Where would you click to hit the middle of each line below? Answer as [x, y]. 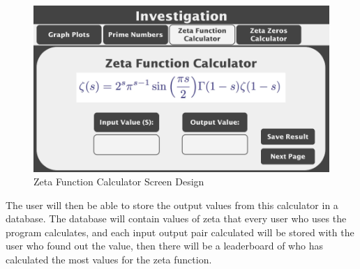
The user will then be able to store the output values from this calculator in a [172, 205]
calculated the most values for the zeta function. [109, 260]
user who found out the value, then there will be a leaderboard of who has [164, 246]
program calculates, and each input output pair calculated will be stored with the [180, 232]
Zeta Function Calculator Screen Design [119, 182]
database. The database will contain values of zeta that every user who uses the [176, 218]
